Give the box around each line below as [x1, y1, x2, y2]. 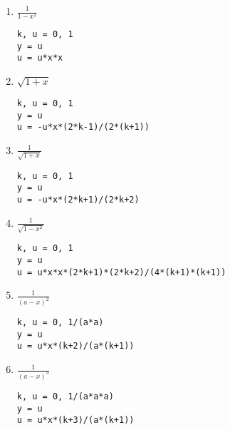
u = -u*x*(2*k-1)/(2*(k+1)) [16, 122, 150, 133]
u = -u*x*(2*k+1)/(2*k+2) [16, 194, 140, 205]
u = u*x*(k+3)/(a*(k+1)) [16, 415, 135, 426]
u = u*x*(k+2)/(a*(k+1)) [16, 341, 135, 352]
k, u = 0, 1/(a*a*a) [16, 391, 114, 401]
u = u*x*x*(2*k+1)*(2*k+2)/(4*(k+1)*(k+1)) [16, 267, 226, 277]
